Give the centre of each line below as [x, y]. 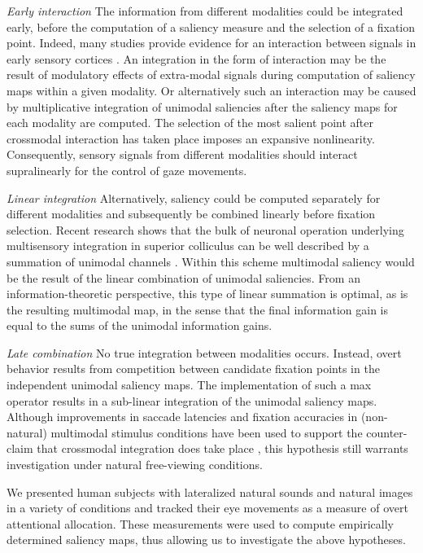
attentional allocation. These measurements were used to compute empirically [200, 523]
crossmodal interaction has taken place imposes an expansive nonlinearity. [191, 138]
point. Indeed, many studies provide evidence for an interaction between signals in [211, 43]
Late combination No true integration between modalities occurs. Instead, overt [204, 352]
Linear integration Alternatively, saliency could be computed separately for [194, 197]
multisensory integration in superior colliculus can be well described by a [188, 246]
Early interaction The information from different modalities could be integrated [205, 11]
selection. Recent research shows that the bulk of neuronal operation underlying [205, 229]
